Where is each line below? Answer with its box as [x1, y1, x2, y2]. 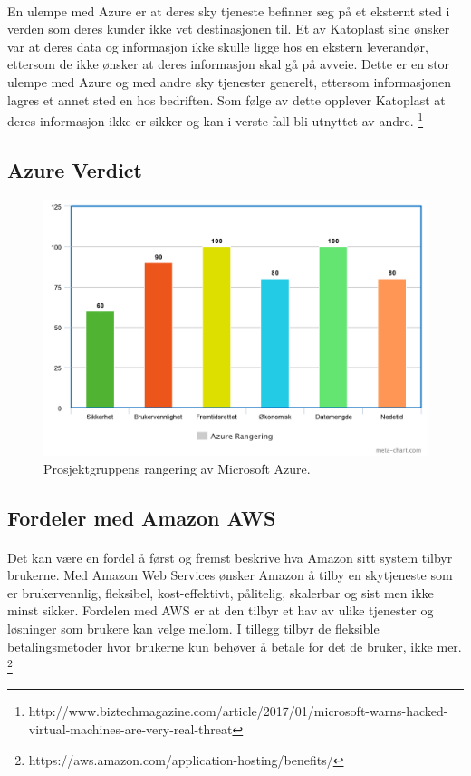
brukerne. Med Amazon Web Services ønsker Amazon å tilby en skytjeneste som [7, 565, 453, 584]
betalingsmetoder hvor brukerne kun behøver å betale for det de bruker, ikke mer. [7, 636, 462, 655]
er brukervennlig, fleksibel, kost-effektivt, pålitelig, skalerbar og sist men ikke [7, 583, 434, 602]
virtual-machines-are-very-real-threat [28, 719, 233, 738]
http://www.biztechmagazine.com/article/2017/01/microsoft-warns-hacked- [28, 702, 448, 721]
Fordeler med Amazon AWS [7, 503, 276, 531]
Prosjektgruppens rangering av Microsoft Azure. [43, 458, 311, 477]
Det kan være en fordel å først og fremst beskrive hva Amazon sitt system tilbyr [7, 547, 453, 566]
